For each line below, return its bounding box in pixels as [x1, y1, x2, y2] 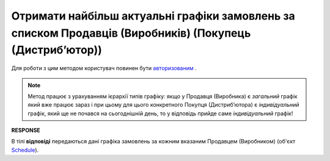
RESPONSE [11, 127, 41, 134]
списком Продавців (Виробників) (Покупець [11, 26, 251, 40]
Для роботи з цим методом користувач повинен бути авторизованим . [11, 65, 197, 72]
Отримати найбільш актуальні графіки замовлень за [11, 9, 296, 23]
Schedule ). [11, 146, 39, 154]
